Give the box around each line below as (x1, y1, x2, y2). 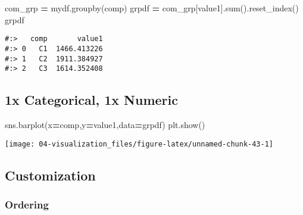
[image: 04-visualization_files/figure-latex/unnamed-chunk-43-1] (5, 139, 274, 148)
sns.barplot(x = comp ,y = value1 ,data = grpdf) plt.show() (5, 119, 205, 131)
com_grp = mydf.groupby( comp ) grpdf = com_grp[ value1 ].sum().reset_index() (5, 2, 299, 14)
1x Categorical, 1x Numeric (5, 91, 178, 109)
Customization (5, 166, 96, 184)
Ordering (5, 197, 49, 211)
